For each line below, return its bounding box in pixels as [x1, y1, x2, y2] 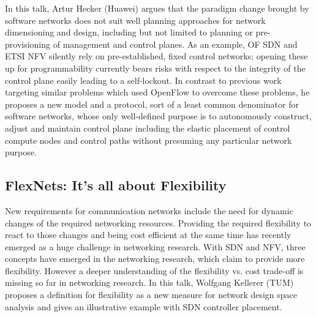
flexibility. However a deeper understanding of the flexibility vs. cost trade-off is [5, 264, 304, 277]
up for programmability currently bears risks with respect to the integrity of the [5, 61, 306, 74]
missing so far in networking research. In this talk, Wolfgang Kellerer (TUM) [5, 276, 294, 289]
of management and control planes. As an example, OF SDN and [53, 37, 298, 50]
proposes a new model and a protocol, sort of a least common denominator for [5, 97, 299, 110]
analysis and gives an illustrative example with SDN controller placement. [5, 300, 282, 313]
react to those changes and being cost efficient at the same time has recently [5, 228, 292, 241]
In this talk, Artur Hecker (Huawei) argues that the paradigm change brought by [5, 2, 309, 14]
